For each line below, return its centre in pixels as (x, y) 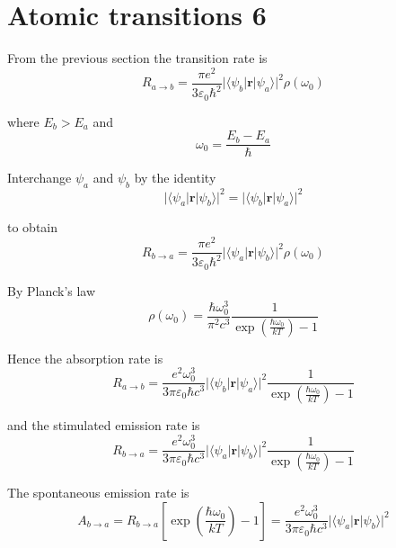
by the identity (175, 178)
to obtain (33, 227)
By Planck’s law (52, 290)
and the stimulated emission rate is (104, 425)
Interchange (40, 178)
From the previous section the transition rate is (137, 58)
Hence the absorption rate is (85, 358)
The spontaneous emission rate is (98, 493)
